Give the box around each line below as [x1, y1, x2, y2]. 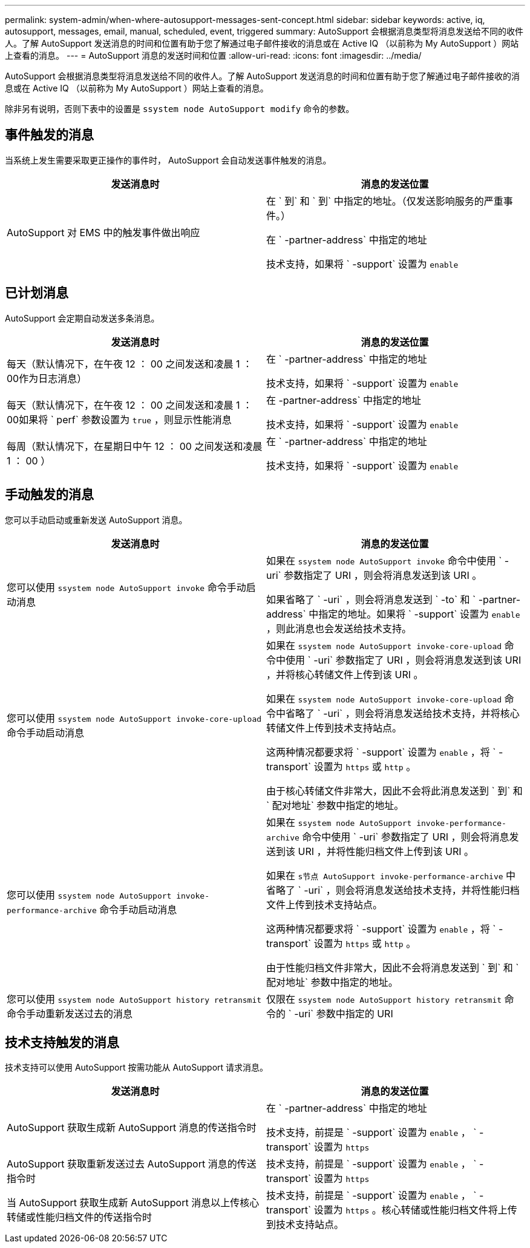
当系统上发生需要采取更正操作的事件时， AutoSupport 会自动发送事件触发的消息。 [5, 154, 332, 165]
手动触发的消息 [5, 487, 94, 503]
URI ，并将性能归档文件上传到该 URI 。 [298, 845, 474, 857]
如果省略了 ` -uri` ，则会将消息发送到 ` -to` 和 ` [266, 593, 476, 606]
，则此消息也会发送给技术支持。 [266, 622, 412, 635]
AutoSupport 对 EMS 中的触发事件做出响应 [7, 226, 200, 239]
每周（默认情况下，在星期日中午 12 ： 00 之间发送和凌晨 [7, 440, 263, 452]
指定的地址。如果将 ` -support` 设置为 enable [318, 607, 520, 620]
